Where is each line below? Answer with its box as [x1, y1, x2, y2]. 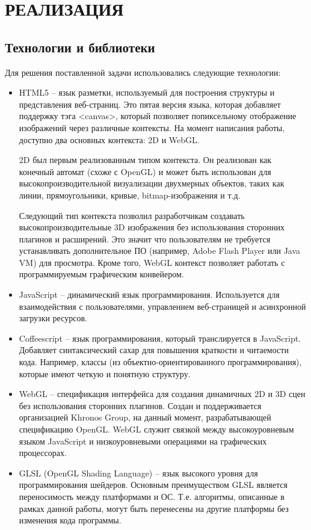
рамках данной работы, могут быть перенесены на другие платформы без [19, 502, 289, 514]
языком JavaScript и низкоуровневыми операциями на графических [19, 434, 267, 447]
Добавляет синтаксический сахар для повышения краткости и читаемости [19, 344, 289, 356]
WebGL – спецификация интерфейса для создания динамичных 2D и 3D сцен [19, 387, 306, 400]
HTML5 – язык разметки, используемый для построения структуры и [19, 86, 275, 99]
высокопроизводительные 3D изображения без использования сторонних [19, 221, 285, 233]
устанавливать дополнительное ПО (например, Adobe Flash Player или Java [19, 244, 301, 257]
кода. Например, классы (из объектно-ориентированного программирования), [19, 356, 302, 368]
